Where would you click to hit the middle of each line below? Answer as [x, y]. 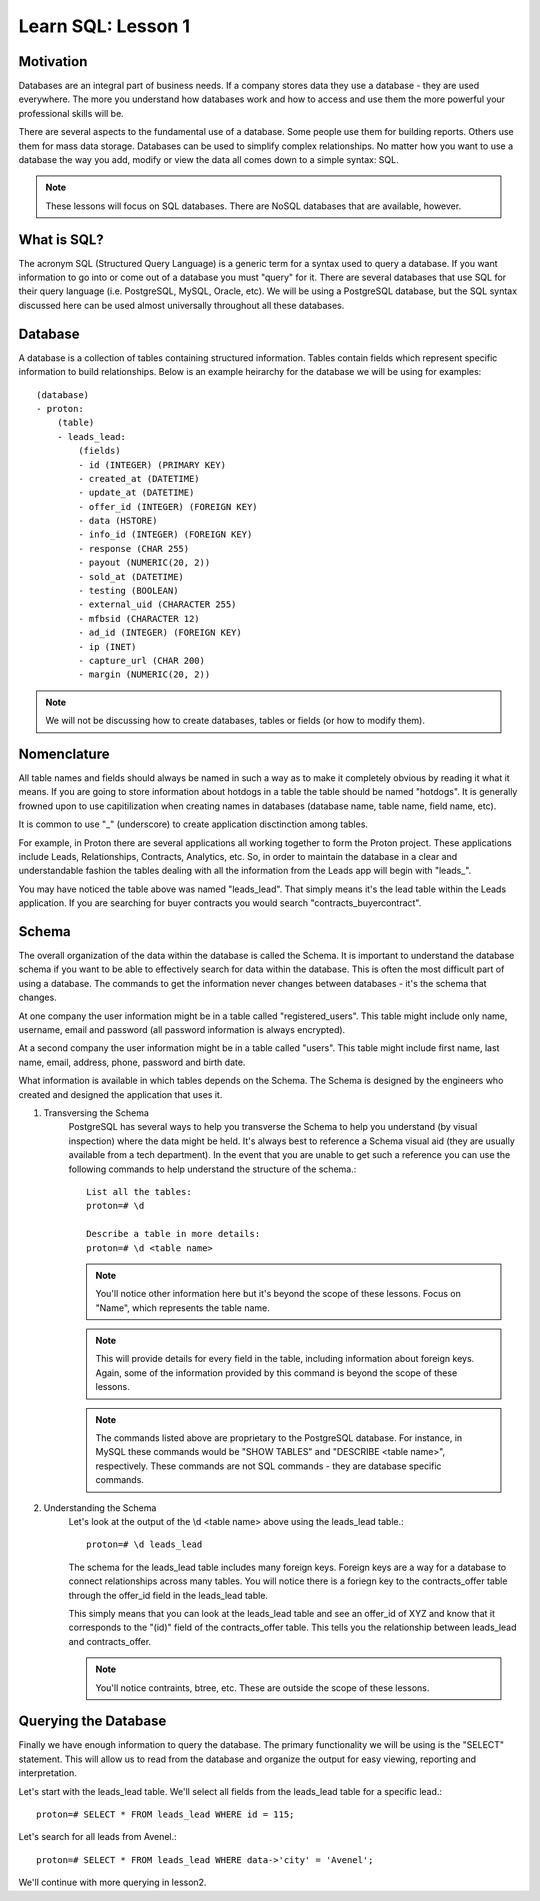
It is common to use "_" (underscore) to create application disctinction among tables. [193, 824]
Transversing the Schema [96, 1113]
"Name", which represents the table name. [182, 1307]
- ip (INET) [107, 646]
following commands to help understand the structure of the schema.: [212, 1169]
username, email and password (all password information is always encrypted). [182, 1030]
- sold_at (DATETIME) [131, 576]
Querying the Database [92, 1721]
